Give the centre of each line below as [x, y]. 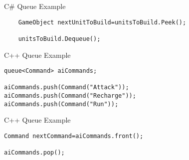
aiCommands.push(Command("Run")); [61, 104]
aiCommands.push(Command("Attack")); [67, 87]
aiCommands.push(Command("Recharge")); [70, 96]
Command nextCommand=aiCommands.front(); [74, 136]
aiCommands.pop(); [34, 153]
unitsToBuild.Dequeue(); [59, 39]
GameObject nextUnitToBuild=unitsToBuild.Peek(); [102, 22]
